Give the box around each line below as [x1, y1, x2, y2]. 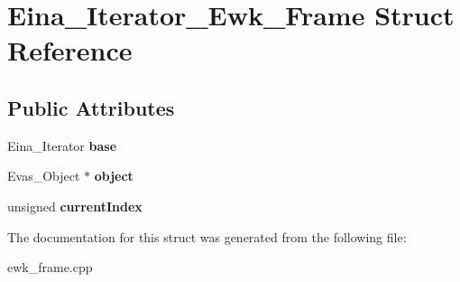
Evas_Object [7, 166, 80, 185]
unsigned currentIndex [7, 196, 143, 215]
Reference [7, 32, 133, 69]
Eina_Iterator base [7, 136, 117, 155]
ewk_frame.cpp [7, 258, 93, 277]
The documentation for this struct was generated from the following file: [7, 227, 407, 246]
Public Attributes [7, 93, 175, 121]
